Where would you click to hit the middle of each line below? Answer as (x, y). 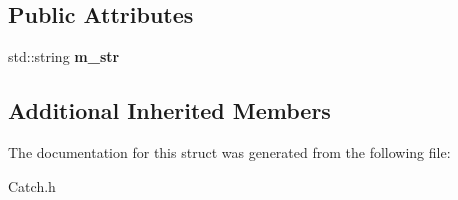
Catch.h (32, 185)
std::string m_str (64, 56)
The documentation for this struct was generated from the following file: (229, 152)
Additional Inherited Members (169, 110)
